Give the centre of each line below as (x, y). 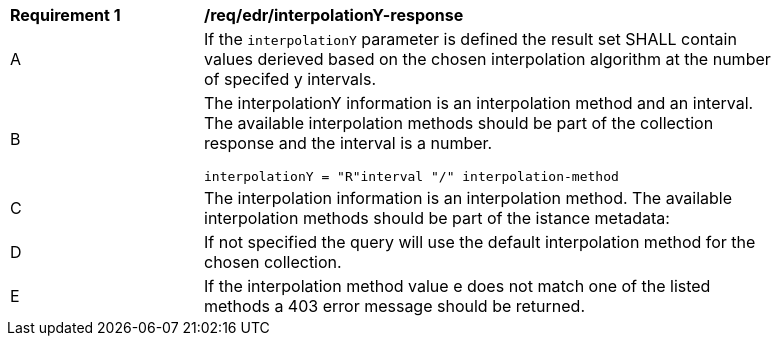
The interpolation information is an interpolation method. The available (468, 198)
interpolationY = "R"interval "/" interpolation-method (411, 176)
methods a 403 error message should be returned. (395, 306)
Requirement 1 (65, 15)
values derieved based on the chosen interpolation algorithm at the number (487, 59)
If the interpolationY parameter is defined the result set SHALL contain (470, 39)
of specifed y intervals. (290, 79)
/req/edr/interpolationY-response (334, 15)
